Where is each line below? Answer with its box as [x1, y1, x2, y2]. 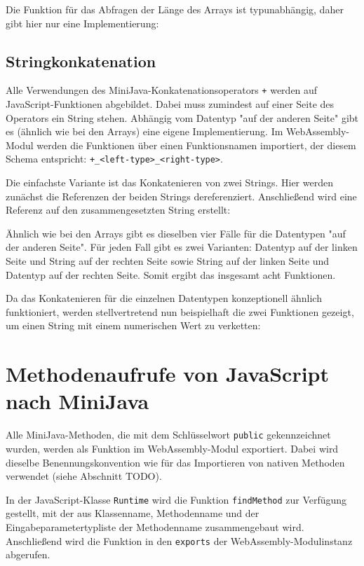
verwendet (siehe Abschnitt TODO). [6, 469, 162, 483]
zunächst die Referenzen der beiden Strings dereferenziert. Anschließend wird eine [6, 188, 357, 203]
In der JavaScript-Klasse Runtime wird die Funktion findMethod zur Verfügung [6, 492, 347, 506]
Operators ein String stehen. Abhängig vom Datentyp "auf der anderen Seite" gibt [6, 110, 359, 125]
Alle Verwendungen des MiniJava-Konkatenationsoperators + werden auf [6, 83, 318, 97]
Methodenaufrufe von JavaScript [6, 359, 329, 388]
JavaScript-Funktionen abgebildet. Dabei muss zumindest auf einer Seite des [6, 97, 335, 111]
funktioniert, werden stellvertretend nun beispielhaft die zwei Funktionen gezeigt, [6, 304, 354, 319]
